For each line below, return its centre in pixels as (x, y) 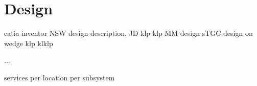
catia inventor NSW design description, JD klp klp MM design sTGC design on (128, 33)
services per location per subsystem (60, 77)
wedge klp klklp (29, 43)
